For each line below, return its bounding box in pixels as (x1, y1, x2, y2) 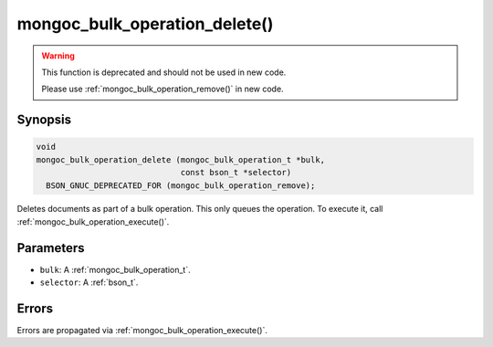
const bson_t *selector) (180, 167, 292, 178)
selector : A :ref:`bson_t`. (39, 277, 139, 288)
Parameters (16, 240, 85, 256)
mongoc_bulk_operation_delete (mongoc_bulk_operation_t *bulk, (36, 154, 326, 164)
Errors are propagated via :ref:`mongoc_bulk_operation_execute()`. (16, 325, 268, 336)
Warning (41, 50, 75, 61)
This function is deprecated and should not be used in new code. (41, 67, 287, 78)
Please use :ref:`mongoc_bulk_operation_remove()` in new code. (41, 83, 284, 95)
